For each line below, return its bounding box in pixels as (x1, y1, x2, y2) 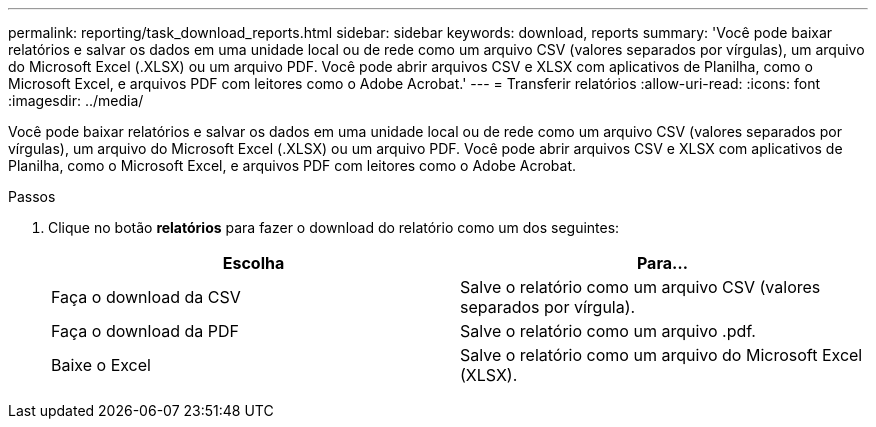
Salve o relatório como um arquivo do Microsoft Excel (460, 345, 863, 365)
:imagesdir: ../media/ (8, 92, 144, 109)
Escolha (222, 253, 285, 273)
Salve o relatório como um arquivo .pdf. (460, 321, 756, 341)
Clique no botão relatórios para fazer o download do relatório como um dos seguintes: (48, 219, 620, 236)
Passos (8, 188, 56, 205)
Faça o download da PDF (51, 321, 239, 341)
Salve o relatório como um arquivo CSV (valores (460, 277, 821, 297)
